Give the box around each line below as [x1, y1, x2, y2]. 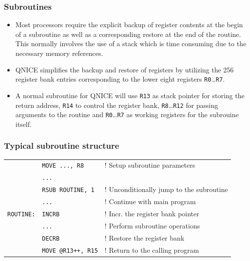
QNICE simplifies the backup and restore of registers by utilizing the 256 [15, 64, 234, 74]
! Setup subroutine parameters [104, 160, 195, 170]
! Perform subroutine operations [104, 220, 200, 230]
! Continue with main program [104, 196, 196, 207]
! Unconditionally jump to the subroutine [104, 184, 228, 194]
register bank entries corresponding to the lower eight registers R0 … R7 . [15, 74, 225, 84]
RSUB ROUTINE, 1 [42, 187, 95, 194]
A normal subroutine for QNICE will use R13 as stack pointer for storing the [15, 90, 245, 100]
